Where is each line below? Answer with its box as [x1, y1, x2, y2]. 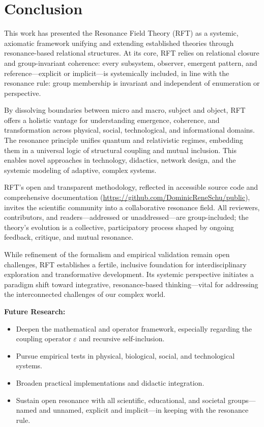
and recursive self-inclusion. [79, 333, 165, 344]
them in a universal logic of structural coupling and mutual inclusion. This [4, 144, 237, 155]
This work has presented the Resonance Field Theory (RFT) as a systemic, [4, 28, 239, 38]
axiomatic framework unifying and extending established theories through [4, 37, 234, 48]
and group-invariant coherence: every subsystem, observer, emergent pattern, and [4, 57, 257, 68]
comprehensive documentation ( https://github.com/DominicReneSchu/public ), [4, 192, 250, 203]
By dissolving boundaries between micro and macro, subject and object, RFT [4, 105, 246, 115]
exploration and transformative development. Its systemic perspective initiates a [4, 269, 254, 280]
